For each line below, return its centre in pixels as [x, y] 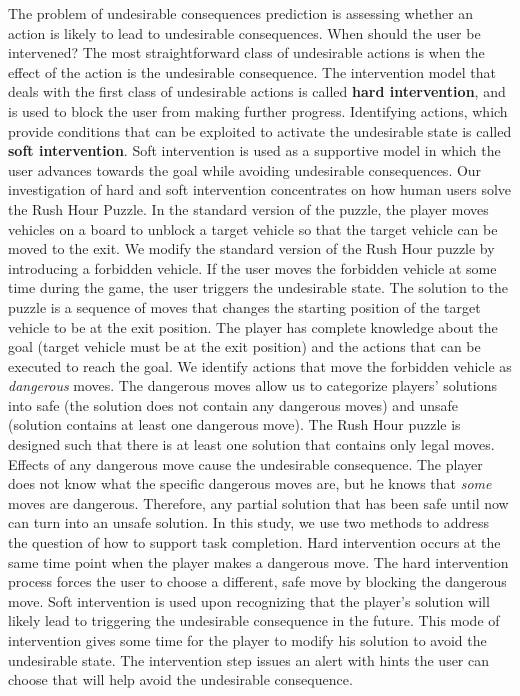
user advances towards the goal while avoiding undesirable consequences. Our [245, 169]
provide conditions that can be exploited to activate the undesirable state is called [260, 130]
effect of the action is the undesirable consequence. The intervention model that [252, 71]
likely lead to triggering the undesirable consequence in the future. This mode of [254, 620]
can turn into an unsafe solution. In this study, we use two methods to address [248, 522]
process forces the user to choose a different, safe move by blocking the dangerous [257, 581]
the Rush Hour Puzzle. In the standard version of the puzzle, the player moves [248, 208]
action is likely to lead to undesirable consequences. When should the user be [244, 32]
